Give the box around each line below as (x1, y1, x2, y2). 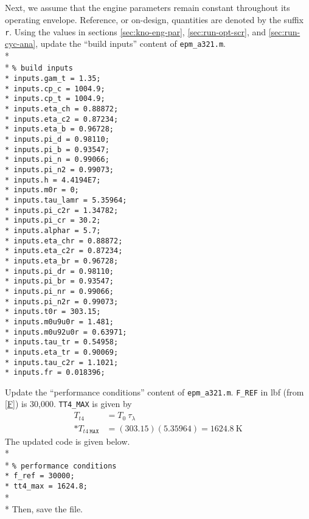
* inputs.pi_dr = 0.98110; (5, 266, 114, 276)
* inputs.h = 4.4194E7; (5, 175, 101, 184)
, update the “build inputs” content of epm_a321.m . (35, 37, 226, 50)
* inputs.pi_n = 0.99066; (5, 155, 109, 164)
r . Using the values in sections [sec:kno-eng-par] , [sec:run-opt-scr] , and (5, 25, 266, 38)
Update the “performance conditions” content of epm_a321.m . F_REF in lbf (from (5, 385, 304, 398)
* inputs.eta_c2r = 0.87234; (5, 246, 123, 256)
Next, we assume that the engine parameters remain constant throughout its (5, 1, 290, 14)
